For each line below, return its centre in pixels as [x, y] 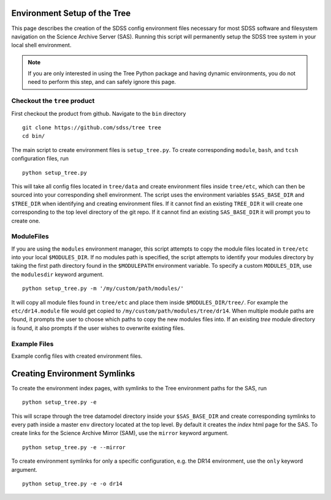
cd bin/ [34, 136]
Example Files [32, 344]
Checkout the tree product [53, 101]
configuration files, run [40, 159]
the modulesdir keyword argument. [58, 274]
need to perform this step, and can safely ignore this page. [102, 82]
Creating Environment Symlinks [73, 373]
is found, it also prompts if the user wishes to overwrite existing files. [98, 328]
